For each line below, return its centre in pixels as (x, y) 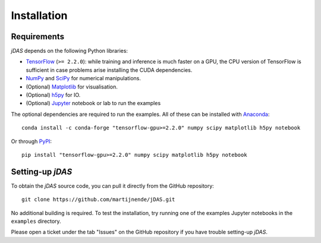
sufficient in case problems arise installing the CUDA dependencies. (109, 70)
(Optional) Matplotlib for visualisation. (72, 87)
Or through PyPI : (31, 141)
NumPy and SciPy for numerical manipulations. (84, 78)
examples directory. (36, 221)
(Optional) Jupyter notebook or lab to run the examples (93, 103)
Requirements (38, 37)
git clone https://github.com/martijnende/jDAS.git (98, 200)
